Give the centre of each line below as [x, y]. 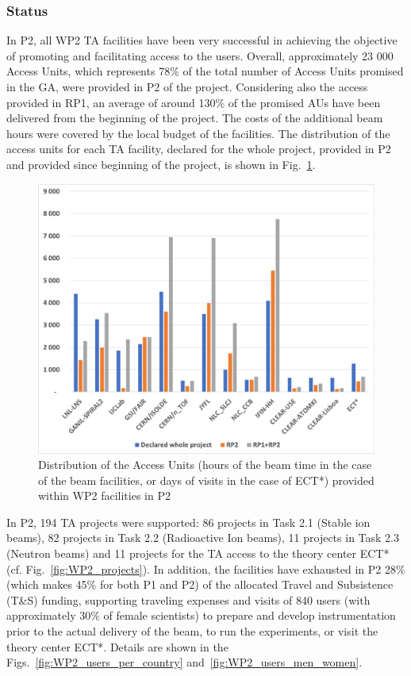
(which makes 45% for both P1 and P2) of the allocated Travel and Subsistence [200, 584]
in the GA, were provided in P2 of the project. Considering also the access [187, 86]
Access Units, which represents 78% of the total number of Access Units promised [205, 71]
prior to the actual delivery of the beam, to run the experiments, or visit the [192, 631]
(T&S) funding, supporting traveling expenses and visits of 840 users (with [188, 599]
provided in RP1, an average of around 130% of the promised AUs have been [194, 102]
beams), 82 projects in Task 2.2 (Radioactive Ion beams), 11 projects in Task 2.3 [203, 538]
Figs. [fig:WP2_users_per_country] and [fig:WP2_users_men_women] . [184, 662]
